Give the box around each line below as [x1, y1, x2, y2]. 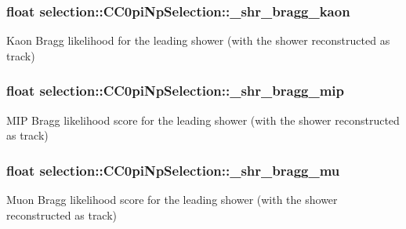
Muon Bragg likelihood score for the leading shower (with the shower [6, 191, 338, 208]
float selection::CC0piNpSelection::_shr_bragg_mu [6, 160, 340, 180]
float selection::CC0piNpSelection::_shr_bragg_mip [6, 81, 345, 100]
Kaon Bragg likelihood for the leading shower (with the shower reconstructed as [6, 32, 390, 49]
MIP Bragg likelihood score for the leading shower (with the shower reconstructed [6, 111, 400, 128]
